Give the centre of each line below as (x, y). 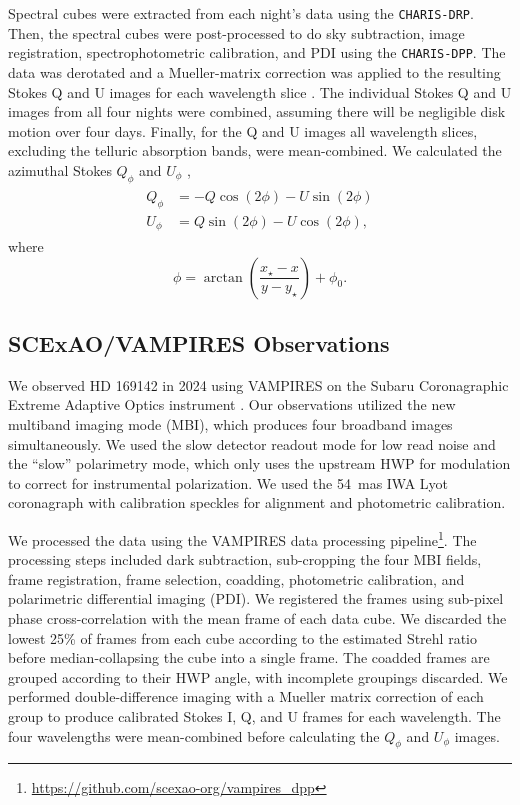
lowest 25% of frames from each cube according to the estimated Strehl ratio (242, 637)
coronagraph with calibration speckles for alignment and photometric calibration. (257, 502)
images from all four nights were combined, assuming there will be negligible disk (257, 111)
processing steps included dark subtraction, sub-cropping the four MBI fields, (245, 559)
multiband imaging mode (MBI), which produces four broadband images (230, 424)
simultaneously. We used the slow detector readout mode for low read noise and (252, 443)
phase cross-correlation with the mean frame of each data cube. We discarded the (257, 618)
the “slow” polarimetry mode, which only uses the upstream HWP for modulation (259, 463)
